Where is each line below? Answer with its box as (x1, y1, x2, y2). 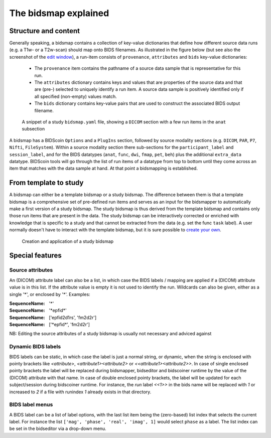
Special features (9, 251, 62, 260)
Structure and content (9, 27, 80, 35)
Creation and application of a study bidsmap (22, 238, 114, 244)
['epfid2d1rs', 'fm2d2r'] (49, 314, 97, 321)
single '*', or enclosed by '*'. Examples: (9, 291, 90, 297)
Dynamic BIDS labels (9, 343, 61, 350)
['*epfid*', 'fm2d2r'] (49, 322, 90, 328)
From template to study (9, 179, 84, 187)
